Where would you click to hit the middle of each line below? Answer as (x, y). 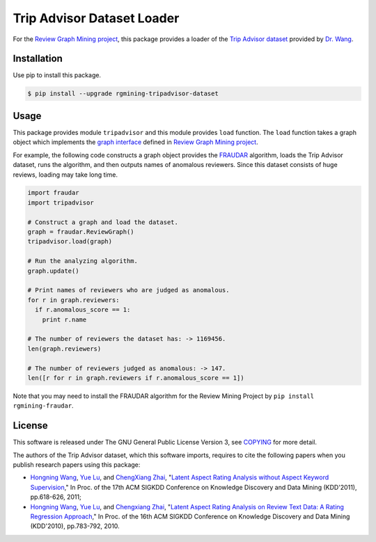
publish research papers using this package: (77, 464)
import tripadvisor (61, 202)
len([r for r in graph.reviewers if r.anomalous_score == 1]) (136, 378)
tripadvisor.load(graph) (70, 241)
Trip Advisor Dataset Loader (96, 18)
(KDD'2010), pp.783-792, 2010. (75, 526)
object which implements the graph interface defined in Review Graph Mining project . (135, 142)
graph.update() (53, 271)
